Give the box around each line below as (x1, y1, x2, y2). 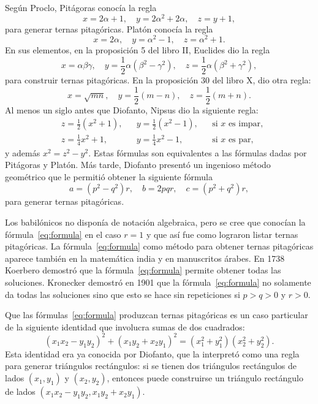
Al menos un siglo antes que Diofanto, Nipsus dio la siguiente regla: (5, 103, 259, 116)
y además (5, 146, 40, 159)
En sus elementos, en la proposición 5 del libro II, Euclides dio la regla (5, 44, 270, 56)
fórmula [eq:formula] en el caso (5, 227, 121, 240)
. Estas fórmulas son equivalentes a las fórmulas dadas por (88, 146, 307, 159)
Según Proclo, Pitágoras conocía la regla (5, 1, 157, 13)
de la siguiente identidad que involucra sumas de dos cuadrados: (5, 320, 245, 333)
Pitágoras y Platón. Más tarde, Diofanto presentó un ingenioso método (5, 158, 271, 171)
